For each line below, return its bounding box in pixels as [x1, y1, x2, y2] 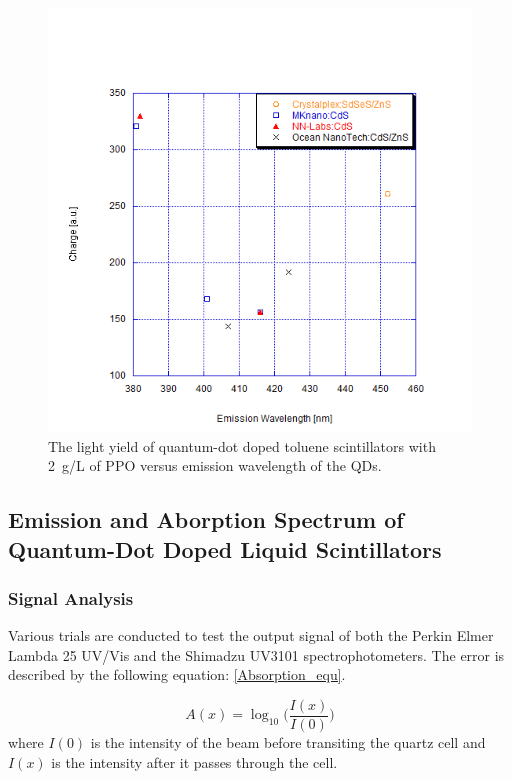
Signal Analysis [8, 585, 134, 610]
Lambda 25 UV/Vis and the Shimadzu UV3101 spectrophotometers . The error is [8, 644, 505, 665]
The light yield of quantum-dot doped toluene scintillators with [48, 435, 436, 456]
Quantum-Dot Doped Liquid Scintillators [8, 533, 442, 564]
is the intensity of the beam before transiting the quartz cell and [90, 732, 486, 753]
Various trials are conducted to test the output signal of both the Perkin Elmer [8, 625, 494, 646]
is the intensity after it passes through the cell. [51, 751, 338, 772]
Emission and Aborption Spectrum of [8, 504, 404, 535]
